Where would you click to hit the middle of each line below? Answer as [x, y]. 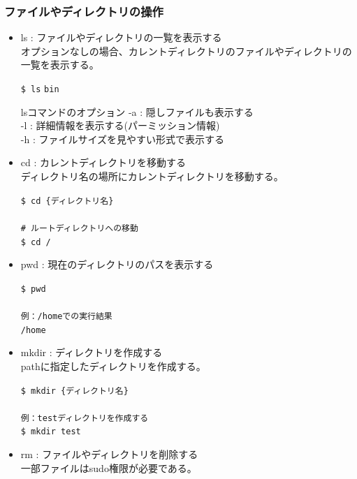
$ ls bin [40, 89]
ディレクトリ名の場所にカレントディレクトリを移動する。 [152, 176]
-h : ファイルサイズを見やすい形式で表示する [123, 139]
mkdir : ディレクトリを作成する [92, 352]
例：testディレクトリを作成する [85, 418]
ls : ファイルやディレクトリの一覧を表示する [121, 37]
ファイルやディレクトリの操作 [84, 11]
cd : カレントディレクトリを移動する [103, 162]
